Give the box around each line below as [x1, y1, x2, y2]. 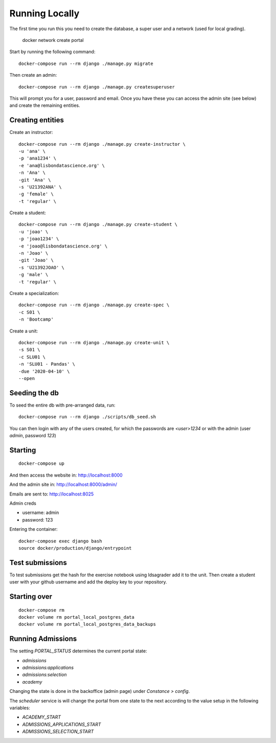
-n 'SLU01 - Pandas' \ [18, 361, 76, 367]
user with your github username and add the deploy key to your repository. [9, 579, 167, 585]
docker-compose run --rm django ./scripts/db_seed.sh [18, 414, 156, 420]
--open [18, 375, 35, 381]
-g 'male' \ [18, 272, 49, 278]
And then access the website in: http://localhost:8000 [9, 472, 123, 478]
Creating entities [9, 116, 64, 125]
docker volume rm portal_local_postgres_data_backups [18, 621, 156, 627]
